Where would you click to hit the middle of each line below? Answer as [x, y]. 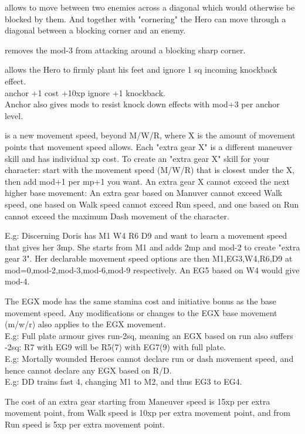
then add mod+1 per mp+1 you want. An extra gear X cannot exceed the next [147, 181]
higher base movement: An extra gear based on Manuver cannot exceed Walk [144, 193]
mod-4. [17, 281]
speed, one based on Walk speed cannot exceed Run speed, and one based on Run [152, 204]
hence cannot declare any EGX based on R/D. [88, 370]
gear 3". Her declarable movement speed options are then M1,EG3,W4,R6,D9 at [149, 258]
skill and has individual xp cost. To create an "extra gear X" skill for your [137, 158]
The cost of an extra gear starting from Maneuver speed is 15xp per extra [138, 401]
